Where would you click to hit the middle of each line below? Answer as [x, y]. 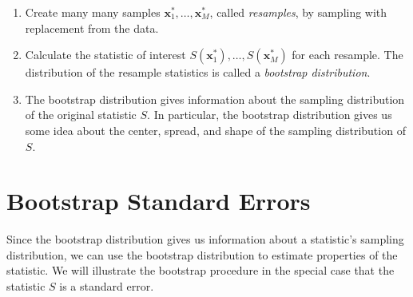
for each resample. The [347, 55]
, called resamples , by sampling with [298, 12]
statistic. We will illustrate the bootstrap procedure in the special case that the [201, 270]
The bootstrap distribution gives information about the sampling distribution [215, 99]
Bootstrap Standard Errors [159, 201]
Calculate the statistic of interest [105, 55]
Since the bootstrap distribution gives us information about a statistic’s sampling [205, 239]
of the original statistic [81, 115]
